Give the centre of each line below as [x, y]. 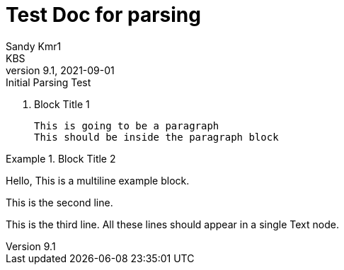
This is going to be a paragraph [127, 125]
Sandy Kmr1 [34, 46]
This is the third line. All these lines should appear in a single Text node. [172, 224]
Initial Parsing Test [48, 82]
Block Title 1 [62, 104]
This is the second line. [59, 202]
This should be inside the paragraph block [156, 137]
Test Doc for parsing [103, 15]
